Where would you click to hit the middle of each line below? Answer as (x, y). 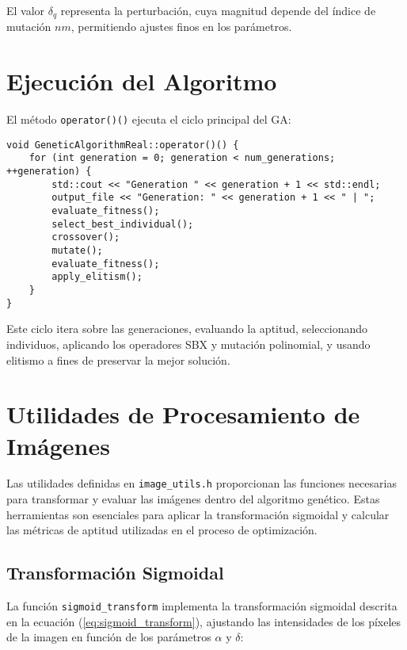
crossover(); (86, 237)
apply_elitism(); (97, 277)
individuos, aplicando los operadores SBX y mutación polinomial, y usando (188, 344)
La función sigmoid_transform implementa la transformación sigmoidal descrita (202, 606)
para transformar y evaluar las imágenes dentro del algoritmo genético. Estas (193, 499)
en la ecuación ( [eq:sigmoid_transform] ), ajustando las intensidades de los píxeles (204, 621)
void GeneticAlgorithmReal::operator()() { (123, 145)
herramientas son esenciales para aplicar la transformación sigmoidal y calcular (198, 514)
